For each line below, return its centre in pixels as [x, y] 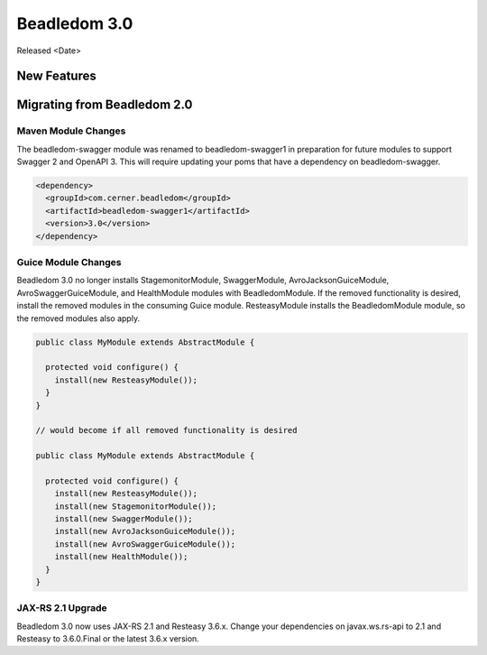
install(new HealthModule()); [121, 557]
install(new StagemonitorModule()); [135, 506]
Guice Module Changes [69, 263]
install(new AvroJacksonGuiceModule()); [145, 531]
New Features [56, 76]
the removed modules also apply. [78, 318]
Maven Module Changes [71, 131]
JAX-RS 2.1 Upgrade [62, 608]
